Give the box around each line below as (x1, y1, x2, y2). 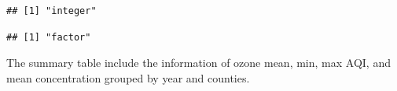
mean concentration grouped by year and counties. (6, 69, 250, 86)
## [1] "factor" (6, 31, 91, 43)
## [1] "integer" (6, 5, 97, 16)
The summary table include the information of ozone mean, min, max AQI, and (6, 54, 391, 71)
